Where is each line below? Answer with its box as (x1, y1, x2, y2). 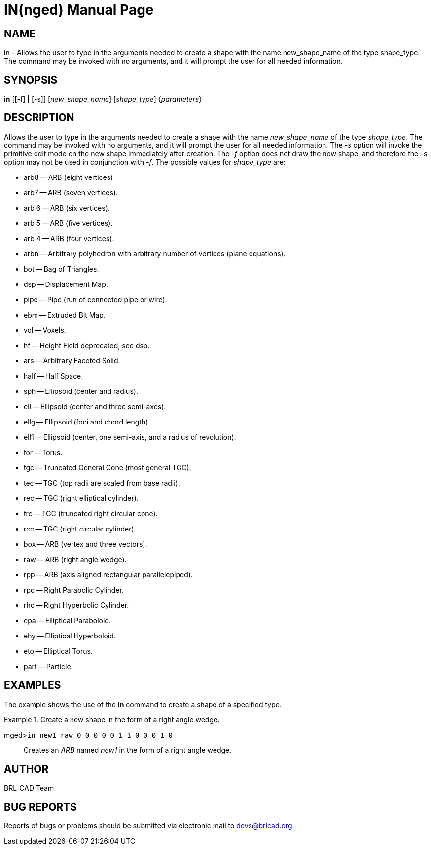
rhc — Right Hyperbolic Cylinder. (24, 601, 129, 609)
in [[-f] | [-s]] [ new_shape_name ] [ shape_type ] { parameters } (4, 95, 202, 104)
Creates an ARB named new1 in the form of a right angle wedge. (24, 745, 232, 754)
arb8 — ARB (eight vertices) (24, 173, 113, 181)
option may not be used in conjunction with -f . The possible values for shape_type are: (4, 157, 286, 166)
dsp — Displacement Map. (24, 280, 108, 288)
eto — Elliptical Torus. (24, 646, 93, 655)
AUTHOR (4, 763, 49, 776)
